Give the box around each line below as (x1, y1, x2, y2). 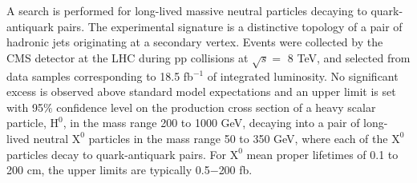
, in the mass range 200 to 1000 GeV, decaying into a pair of (63, 114, 360, 131)
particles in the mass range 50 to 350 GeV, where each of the (88, 129, 388, 146)
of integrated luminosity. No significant (207, 67, 399, 84)
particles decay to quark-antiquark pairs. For (6, 145, 226, 162)
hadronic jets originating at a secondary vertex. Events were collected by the (6, 34, 383, 50)
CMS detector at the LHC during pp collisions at (6, 49, 249, 66)
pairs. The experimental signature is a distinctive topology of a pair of (57, 18, 403, 34)
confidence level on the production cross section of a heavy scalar (56, 98, 376, 115)
